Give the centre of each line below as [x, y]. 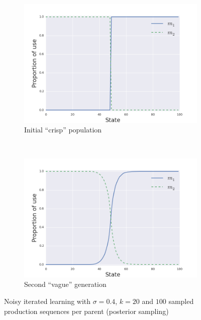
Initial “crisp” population [63, 130]
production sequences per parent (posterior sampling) [86, 311]
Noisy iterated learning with [47, 301]
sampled [181, 301]
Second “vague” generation [65, 284]
